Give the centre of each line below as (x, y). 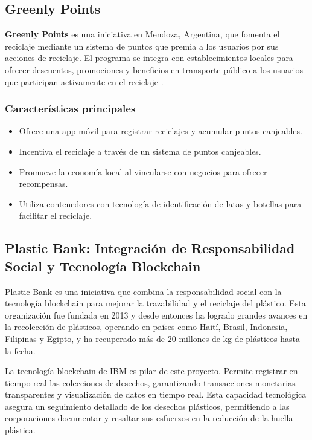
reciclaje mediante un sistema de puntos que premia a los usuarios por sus (142, 46)
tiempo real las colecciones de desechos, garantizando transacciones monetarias (150, 382)
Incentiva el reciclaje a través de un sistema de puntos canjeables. (140, 151)
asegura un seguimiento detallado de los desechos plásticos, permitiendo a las (147, 406)
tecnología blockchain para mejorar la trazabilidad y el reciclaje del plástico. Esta (155, 303)
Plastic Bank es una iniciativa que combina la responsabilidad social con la (143, 291)
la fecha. (20, 350)
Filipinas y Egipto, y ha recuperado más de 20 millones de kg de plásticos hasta (152, 338)
